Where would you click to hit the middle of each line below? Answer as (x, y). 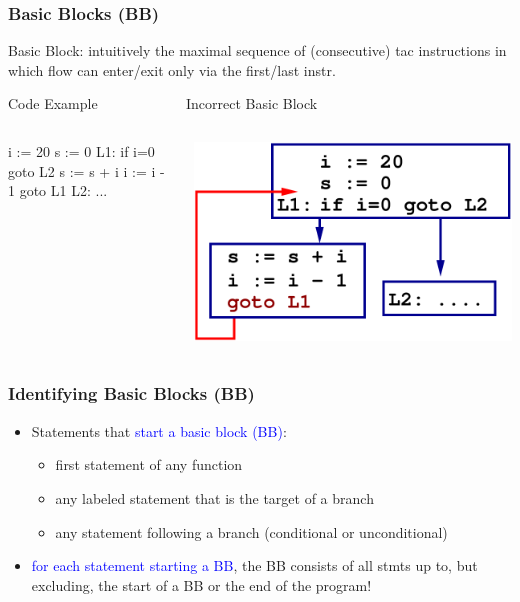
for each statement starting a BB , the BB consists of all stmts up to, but (254, 565)
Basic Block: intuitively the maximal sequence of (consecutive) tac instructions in (257, 50)
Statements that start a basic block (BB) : (159, 430)
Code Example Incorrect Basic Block (163, 103)
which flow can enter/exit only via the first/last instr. (172, 69)
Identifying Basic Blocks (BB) (131, 393)
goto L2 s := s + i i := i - (86, 170)
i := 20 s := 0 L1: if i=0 (81, 151)
